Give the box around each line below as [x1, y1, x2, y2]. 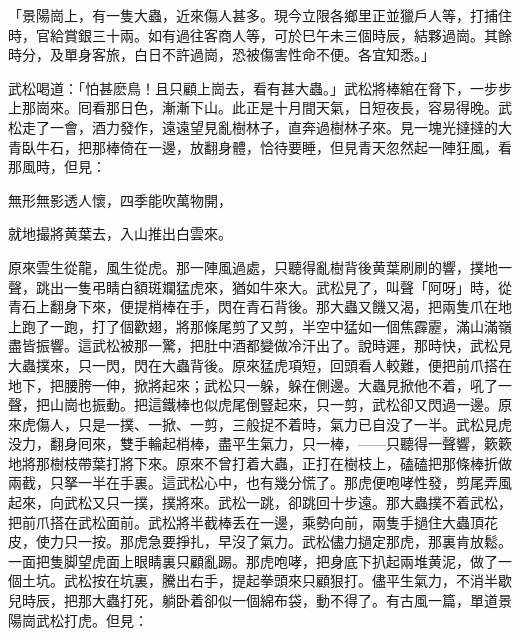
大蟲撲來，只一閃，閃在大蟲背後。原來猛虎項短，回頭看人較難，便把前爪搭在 [8, 354, 512, 375]
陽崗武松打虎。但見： [8, 609, 148, 630]
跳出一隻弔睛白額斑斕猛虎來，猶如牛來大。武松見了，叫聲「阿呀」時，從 [35, 276, 512, 297]
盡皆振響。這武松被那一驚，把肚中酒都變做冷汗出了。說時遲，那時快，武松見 [8, 335, 512, 356]
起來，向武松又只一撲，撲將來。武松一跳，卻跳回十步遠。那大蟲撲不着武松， [8, 492, 512, 513]
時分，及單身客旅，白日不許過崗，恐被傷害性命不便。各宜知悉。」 [8, 44, 435, 65]
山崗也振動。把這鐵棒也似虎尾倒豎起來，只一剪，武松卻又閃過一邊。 [49, 394, 498, 415]
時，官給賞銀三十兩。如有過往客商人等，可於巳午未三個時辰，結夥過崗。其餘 [8, 24, 512, 45]
